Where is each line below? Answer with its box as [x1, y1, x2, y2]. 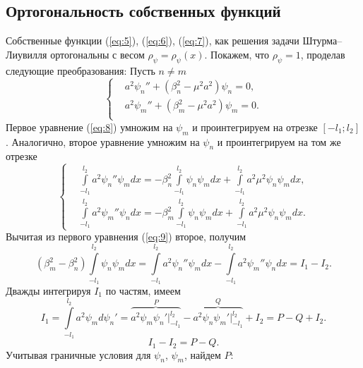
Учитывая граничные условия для [6, 347, 151, 362]
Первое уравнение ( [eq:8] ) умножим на [6, 119, 173, 134]
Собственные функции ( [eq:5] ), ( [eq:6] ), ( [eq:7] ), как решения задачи [6, 33, 299, 48]
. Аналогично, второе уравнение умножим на [6, 134, 200, 149]
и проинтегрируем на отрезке [192, 119, 318, 134]
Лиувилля [6, 47, 47, 61]
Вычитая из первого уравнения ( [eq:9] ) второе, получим [6, 229, 246, 244]
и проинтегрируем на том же [217, 134, 341, 149]
